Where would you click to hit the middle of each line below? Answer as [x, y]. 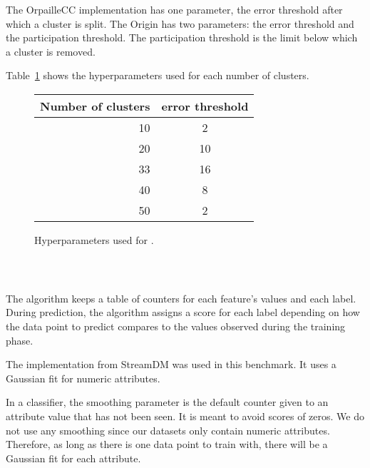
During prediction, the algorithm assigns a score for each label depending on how [183, 312]
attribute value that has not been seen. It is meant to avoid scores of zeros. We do [185, 416]
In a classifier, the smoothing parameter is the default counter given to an [167, 402]
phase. [20, 340]
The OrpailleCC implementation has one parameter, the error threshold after [174, 9]
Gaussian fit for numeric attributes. [83, 378]
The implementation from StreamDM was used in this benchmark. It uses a [171, 364]
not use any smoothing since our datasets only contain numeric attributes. [168, 430]
